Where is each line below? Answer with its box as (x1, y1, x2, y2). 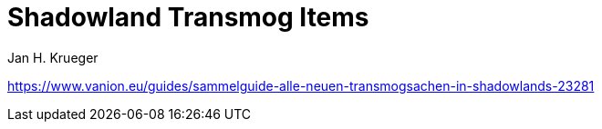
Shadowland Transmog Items (7, 2, 369, 33)
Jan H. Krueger (7, 49, 99, 65)
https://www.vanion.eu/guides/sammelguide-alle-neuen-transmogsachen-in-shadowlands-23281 (7, 77, 595, 94)
